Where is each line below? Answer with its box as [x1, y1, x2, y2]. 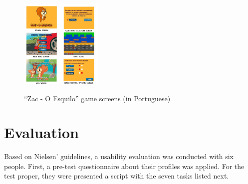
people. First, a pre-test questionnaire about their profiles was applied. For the [4, 161, 245, 171]
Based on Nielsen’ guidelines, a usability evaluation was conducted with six [4, 151, 234, 162]
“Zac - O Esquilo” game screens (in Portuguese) [24, 93, 171, 103]
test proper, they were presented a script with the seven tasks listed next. [4, 171, 229, 181]
